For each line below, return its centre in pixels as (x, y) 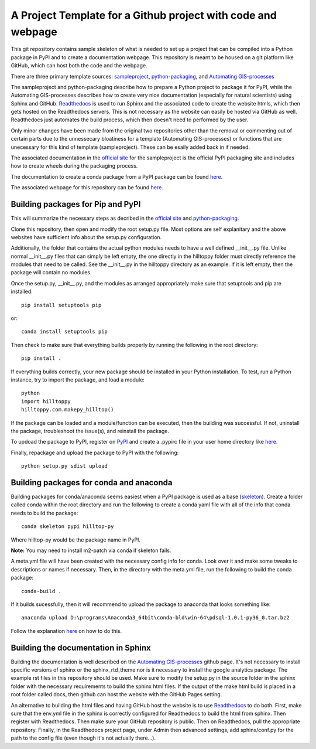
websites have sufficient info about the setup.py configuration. (86, 237)
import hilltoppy (46, 401)
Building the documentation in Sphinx (81, 648)
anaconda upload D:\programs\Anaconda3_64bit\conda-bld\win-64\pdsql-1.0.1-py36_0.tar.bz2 (155, 618)
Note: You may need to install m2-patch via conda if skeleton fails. (91, 550)
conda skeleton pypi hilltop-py (68, 527)
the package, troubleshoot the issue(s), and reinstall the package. (90, 431)
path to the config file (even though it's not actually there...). (83, 738)
